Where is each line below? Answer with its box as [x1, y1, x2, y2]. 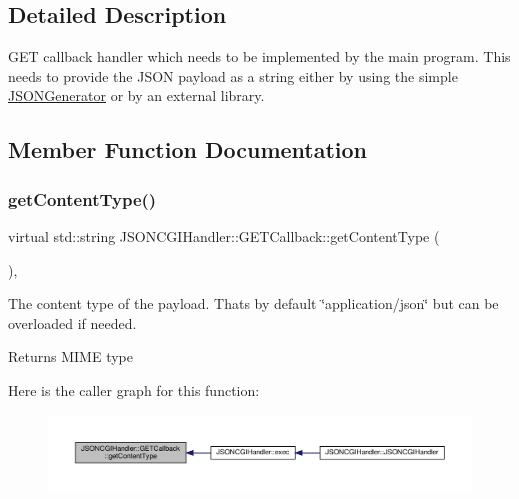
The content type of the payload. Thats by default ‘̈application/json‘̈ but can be [8, 293, 499, 314]
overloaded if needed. [8, 312, 137, 333]
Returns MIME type [8, 346, 133, 367]
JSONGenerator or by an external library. [8, 85, 265, 106]
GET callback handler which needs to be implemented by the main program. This [8, 46, 511, 67]
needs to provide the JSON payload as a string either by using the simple [8, 65, 458, 86]
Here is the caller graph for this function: [8, 379, 260, 400]
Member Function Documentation [8, 134, 368, 165]
